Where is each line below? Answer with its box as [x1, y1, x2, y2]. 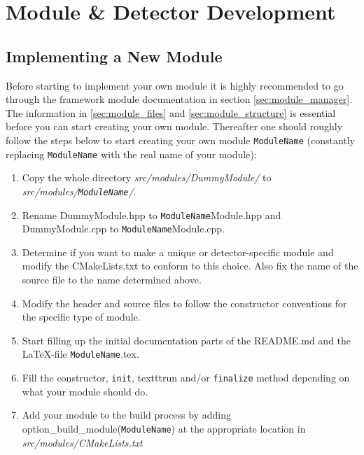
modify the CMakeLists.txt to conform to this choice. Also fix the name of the [22, 258, 358, 273]
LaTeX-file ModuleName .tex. [22, 346, 139, 361]
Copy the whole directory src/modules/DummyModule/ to [22, 170, 272, 185]
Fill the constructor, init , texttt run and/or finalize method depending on [22, 370, 350, 385]
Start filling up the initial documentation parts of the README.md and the [22, 332, 351, 347]
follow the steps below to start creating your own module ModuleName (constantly [6, 132, 356, 147]
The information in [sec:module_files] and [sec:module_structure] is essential [6, 105, 336, 120]
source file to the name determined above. [22, 272, 202, 287]
